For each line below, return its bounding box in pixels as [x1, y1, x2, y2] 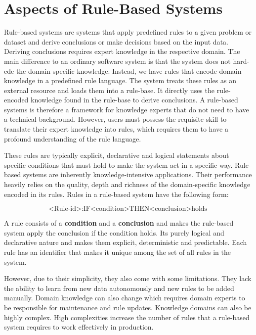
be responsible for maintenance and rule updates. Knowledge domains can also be [4, 302, 252, 312]
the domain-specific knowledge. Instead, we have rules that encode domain [16, 65, 242, 76]
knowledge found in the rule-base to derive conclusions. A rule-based [31, 95, 238, 105]
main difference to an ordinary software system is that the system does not [4, 55, 231, 66]
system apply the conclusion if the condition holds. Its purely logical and [4, 227, 224, 238]
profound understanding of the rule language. [4, 133, 141, 144]
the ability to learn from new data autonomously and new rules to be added [4, 283, 234, 293]
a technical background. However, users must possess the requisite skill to [4, 114, 227, 124]
